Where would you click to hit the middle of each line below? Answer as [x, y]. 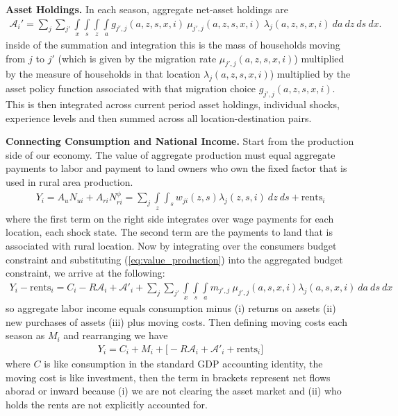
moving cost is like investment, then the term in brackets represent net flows [168, 377]
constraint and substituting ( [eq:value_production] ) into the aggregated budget [174, 259]
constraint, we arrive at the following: [85, 273]
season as [25, 335]
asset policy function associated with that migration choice [131, 88]
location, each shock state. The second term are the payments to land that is [169, 232]
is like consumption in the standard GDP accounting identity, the [183, 363]
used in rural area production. [69, 181]
